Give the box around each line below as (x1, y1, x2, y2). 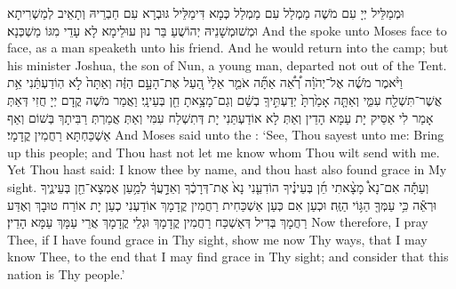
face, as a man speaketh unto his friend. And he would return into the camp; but (7, 38, 449, 57)
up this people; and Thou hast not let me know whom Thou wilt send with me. (7, 142, 440, 161)
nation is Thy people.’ (7, 264, 125, 283)
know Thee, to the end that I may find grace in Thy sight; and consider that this (7, 247, 449, 266)
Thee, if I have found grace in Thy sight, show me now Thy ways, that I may (7, 229, 428, 248)
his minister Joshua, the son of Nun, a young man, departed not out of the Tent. (7, 55, 447, 74)
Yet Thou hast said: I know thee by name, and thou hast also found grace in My (7, 160, 447, 179)
